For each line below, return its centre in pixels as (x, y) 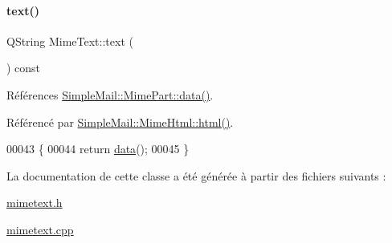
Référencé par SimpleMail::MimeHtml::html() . (120, 121)
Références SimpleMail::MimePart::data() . (110, 94)
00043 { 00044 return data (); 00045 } (98, 149)
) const (24, 68)
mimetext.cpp (40, 229)
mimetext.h (35, 202)
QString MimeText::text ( (70, 40)
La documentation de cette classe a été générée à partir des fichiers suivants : (196, 175)
